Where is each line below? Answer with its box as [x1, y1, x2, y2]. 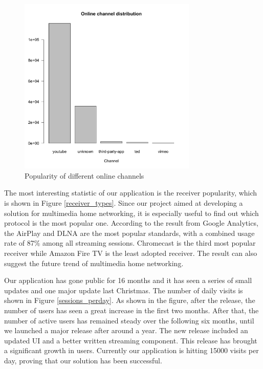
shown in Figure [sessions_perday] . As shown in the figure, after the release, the [4, 295, 255, 306]
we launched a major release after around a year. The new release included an [4, 325, 248, 336]
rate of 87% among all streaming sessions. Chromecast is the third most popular [4, 237, 256, 248]
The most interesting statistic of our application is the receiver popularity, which [4, 187, 257, 198]
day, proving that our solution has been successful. [4, 355, 162, 365]
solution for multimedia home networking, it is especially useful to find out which [4, 207, 259, 218]
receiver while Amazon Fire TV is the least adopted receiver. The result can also [4, 248, 257, 258]
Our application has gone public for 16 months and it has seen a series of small [4, 275, 252, 286]
